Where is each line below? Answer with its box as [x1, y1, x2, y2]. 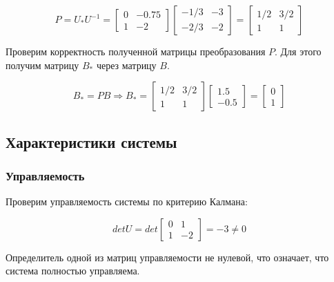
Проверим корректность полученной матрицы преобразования [6, 44, 266, 58]
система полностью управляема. [6, 263, 140, 278]
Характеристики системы [6, 131, 177, 152]
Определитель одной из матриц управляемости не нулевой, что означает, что [6, 250, 329, 264]
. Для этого [275, 44, 322, 58]
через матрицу [96, 57, 157, 72]
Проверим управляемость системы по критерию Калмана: [6, 194, 248, 209]
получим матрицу [6, 57, 79, 72]
